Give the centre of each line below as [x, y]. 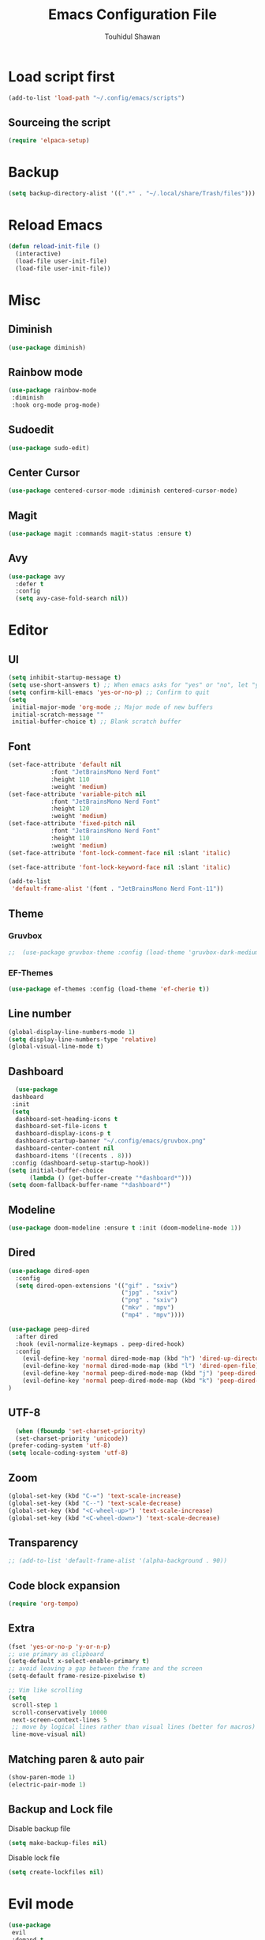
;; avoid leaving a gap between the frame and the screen [105, 1669]
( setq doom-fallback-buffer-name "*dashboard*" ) [90, 1185]
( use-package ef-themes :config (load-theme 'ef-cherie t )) [109, 989]
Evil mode [41, 1904]
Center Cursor [44, 472]
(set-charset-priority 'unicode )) [72, 1438]
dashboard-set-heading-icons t [67, 1119]
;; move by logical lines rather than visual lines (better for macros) [134, 1727]
